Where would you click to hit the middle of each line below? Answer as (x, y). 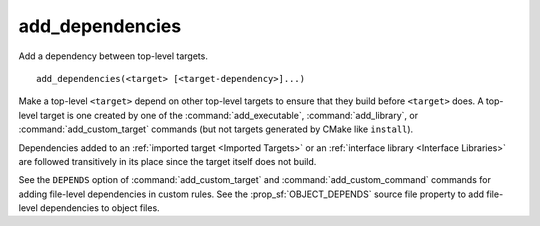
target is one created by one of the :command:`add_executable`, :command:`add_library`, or (229, 115)
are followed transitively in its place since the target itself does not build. (167, 161)
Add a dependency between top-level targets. (113, 56)
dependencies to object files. (100, 208)
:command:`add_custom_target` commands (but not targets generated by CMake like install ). (216, 129)
